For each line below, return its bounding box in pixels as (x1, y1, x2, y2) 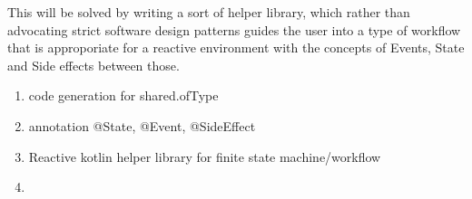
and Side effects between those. (7, 55, 180, 74)
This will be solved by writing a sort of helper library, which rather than (7, 3, 410, 21)
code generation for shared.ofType (28, 86, 219, 105)
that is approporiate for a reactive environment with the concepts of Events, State (7, 38, 465, 57)
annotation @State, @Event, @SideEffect (28, 116, 256, 135)
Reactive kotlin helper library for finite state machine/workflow (28, 147, 381, 166)
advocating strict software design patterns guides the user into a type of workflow (7, 20, 461, 39)
